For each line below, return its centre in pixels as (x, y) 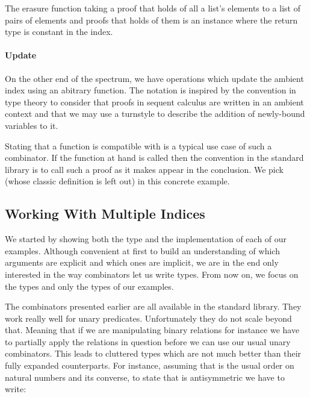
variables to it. (32, 125)
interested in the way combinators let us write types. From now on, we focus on (152, 274)
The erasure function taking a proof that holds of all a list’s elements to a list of (153, 8)
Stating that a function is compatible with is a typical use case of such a (138, 145)
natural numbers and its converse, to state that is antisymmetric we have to (145, 377)
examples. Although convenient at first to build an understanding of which (142, 250)
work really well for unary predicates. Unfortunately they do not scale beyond (148, 318)
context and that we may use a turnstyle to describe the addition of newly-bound (155, 114)
